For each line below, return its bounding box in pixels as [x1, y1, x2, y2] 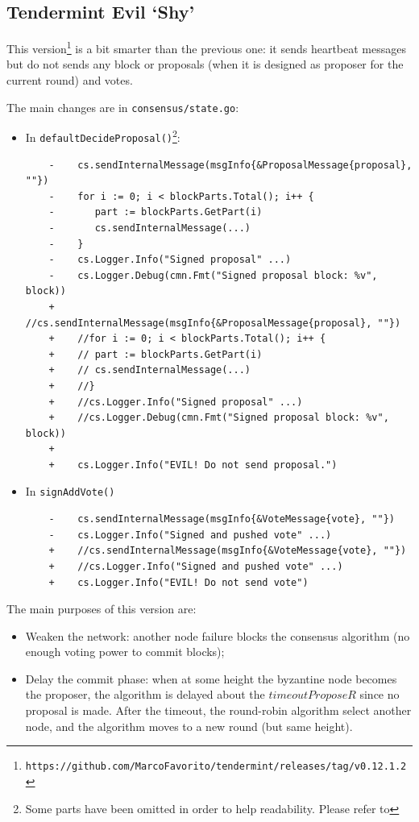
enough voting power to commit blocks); [25, 643, 225, 660]
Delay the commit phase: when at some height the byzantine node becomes [25, 670, 397, 687]
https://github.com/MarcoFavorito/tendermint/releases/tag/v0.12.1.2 [25, 761, 407, 773]
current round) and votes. [6, 72, 133, 89]
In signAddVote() [25, 483, 115, 500]
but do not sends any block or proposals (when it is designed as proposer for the [6, 56, 404, 73]
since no [359, 686, 400, 703]
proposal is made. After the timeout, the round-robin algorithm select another [25, 702, 412, 719]
